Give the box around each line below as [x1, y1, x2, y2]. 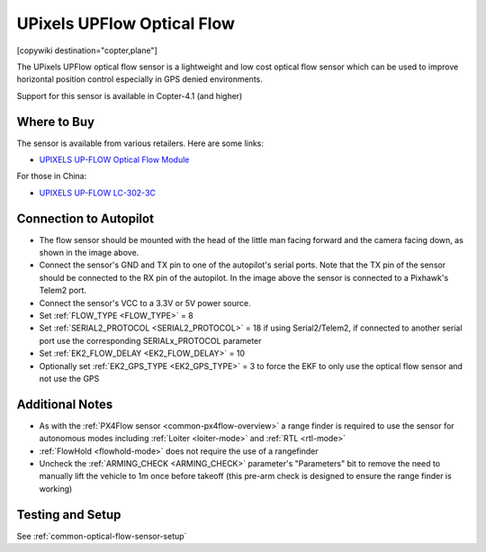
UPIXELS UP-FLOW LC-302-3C [39, 187, 157, 198]
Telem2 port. [39, 285, 87, 296]
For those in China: [16, 171, 87, 182]
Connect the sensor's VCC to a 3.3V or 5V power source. [39, 297, 251, 308]
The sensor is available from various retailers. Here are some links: [16, 138, 265, 149]
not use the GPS [39, 374, 100, 384]
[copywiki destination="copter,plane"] [16, 45, 157, 56]
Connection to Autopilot [16, 211, 155, 226]
